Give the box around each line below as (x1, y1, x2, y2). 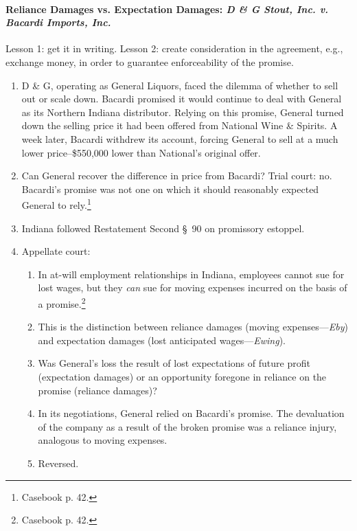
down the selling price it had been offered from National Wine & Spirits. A (21, 118, 338, 133)
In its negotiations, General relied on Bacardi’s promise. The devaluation (38, 406, 345, 420)
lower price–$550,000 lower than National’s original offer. (21, 145, 261, 159)
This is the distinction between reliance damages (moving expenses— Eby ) (38, 319, 348, 334)
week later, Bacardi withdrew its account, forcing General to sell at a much (21, 131, 338, 146)
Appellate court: (21, 244, 91, 258)
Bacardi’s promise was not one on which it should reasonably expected (21, 181, 319, 196)
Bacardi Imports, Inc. (5, 15, 111, 30)
